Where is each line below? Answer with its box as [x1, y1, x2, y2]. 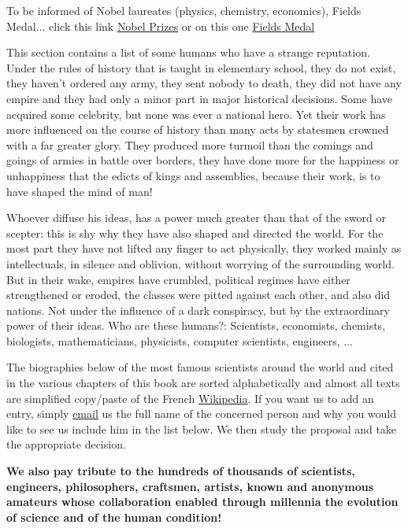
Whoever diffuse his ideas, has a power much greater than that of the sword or [6, 209, 387, 226]
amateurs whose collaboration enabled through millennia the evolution [6, 493, 399, 510]
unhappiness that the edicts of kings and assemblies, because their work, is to [6, 167, 380, 183]
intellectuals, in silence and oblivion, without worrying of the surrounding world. [6, 255, 395, 271]
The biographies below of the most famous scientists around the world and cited [6, 359, 394, 375]
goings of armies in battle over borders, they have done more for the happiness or [6, 152, 399, 168]
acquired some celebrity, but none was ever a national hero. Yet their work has [6, 105, 386, 122]
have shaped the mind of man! [6, 183, 153, 199]
